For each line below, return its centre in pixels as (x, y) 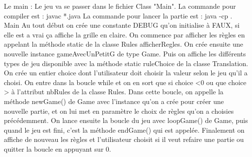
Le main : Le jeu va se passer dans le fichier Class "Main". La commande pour (120, 6)
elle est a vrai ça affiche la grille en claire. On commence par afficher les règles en (125, 34)
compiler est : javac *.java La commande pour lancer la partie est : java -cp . (118, 15)
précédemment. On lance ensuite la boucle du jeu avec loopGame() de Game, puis (126, 120)
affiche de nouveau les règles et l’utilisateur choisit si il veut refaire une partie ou (124, 139)
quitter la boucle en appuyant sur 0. (58, 148)
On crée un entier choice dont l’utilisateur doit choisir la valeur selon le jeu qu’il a (126, 73)
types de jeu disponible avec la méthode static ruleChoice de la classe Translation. (126, 63)
